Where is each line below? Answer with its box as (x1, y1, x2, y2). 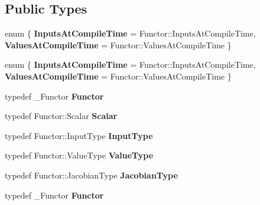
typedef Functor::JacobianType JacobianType (5, 168, 178, 181)
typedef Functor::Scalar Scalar (5, 110, 118, 122)
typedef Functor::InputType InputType (5, 129, 153, 141)
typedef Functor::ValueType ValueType (5, 149, 154, 161)
